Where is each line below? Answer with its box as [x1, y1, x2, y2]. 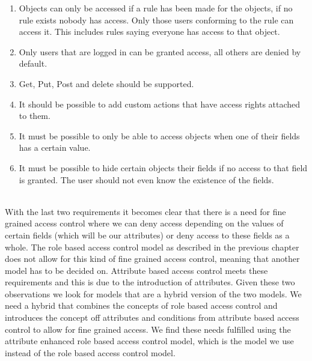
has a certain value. [19, 141, 91, 154]
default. [19, 57, 47, 70]
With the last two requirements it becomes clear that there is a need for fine [5, 205, 286, 217]
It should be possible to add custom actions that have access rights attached [19, 97, 301, 110]
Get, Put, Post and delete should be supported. [19, 77, 194, 89]
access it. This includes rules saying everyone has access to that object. [19, 25, 280, 38]
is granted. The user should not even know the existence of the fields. [19, 173, 274, 186]
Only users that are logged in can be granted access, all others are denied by [19, 45, 301, 58]
